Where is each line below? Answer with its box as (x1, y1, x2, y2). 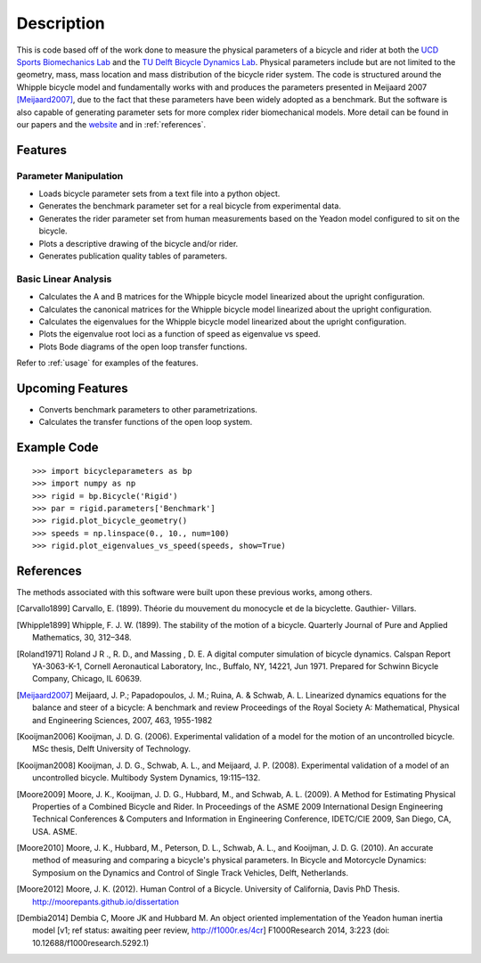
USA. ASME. (32, 826, 77, 837)
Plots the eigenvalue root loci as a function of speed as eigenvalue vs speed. (38, 329, 321, 339)
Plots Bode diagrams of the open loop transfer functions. (38, 341, 248, 352)
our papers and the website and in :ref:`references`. (16, 118, 207, 129)
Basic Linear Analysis (16, 273, 112, 285)
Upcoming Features (16, 380, 128, 396)
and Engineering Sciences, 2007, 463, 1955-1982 (32, 714, 213, 725)
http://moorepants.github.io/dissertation (32, 896, 180, 907)
